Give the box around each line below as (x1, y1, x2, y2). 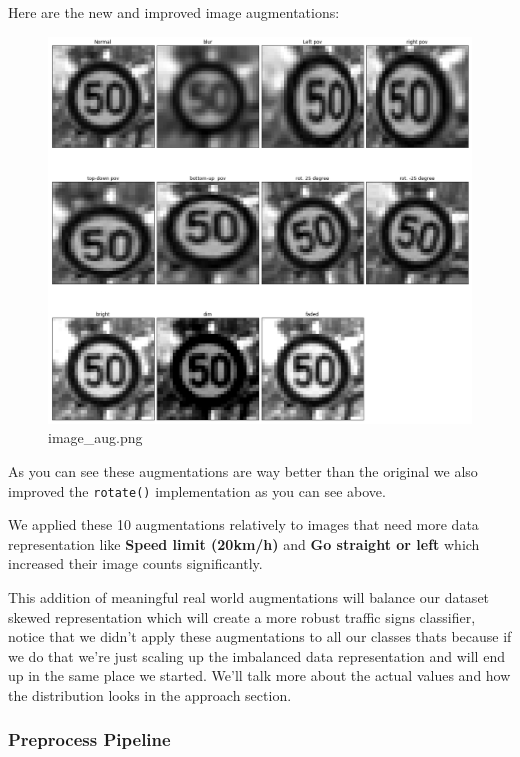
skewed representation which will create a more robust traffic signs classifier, (8, 606, 476, 627)
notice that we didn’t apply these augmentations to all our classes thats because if (8, 626, 512, 647)
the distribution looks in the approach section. (8, 684, 292, 705)
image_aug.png (48, 427, 143, 448)
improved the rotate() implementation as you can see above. (8, 480, 386, 501)
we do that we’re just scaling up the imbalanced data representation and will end (8, 645, 505, 666)
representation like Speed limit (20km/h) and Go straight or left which (8, 533, 480, 554)
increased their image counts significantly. (8, 553, 263, 574)
